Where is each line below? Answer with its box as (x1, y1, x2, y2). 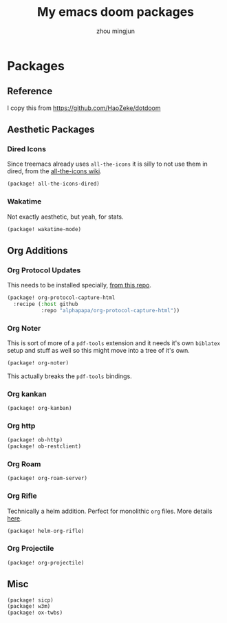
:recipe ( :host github (13, 300, 78, 308)
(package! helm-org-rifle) (7, 527, 85, 534)
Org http (7, 421, 36, 430)
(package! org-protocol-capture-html (7, 294, 116, 301)
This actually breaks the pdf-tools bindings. (7, 372, 132, 380)
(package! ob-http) (7, 437, 63, 444)
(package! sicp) (7, 596, 54, 604)
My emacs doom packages (36, 4, 195, 20)
